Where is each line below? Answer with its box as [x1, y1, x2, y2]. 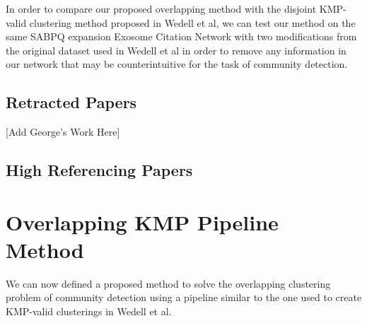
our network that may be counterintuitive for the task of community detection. [6, 57, 348, 71]
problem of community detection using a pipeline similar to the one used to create [6, 290, 362, 305]
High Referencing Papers [6, 159, 193, 181]
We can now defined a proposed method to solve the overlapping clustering [6, 276, 331, 290]
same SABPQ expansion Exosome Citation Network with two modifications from [6, 29, 357, 44]
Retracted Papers [6, 91, 137, 113]
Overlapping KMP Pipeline [6, 207, 279, 236]
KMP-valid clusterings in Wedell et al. [6, 304, 172, 319]
